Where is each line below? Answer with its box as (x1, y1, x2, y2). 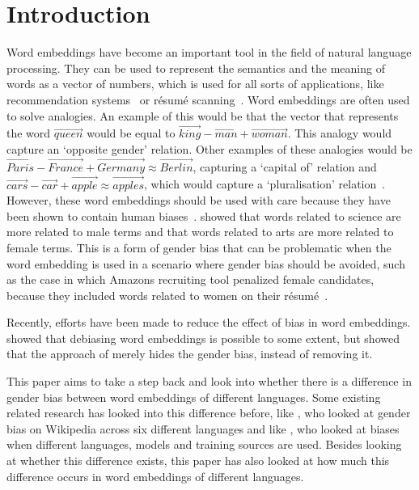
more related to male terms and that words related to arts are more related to (6, 223, 394, 240)
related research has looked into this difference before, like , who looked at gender (6, 404, 411, 421)
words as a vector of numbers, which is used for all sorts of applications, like (6, 75, 384, 92)
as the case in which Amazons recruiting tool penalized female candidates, (6, 271, 375, 288)
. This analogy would (287, 125, 392, 142)
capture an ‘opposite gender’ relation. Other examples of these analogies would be (6, 140, 413, 157)
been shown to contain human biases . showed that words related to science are (6, 207, 401, 224)
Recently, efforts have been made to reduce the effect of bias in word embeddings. (6, 314, 411, 331)
